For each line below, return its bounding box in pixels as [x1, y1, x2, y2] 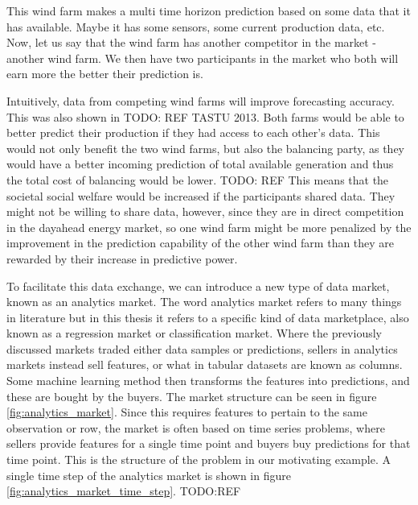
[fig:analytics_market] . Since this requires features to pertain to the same [6, 404, 367, 420]
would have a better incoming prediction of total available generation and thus [6, 155, 394, 172]
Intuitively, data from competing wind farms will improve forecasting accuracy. [6, 92, 395, 109]
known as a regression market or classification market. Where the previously [6, 325, 382, 341]
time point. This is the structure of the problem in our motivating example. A [6, 451, 391, 468]
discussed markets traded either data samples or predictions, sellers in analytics [6, 340, 398, 357]
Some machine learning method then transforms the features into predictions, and [6, 372, 410, 389]
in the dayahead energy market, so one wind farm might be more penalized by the [6, 218, 412, 235]
